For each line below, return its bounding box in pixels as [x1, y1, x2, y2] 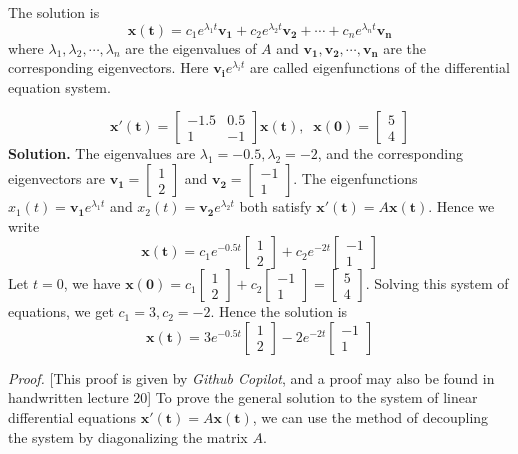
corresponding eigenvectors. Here [8, 57, 209, 78]
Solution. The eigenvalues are [8, 143, 196, 164]
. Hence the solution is [210, 301, 348, 322]
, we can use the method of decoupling [252, 407, 489, 428]
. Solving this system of [365, 273, 509, 294]
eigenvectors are [8, 168, 105, 189]
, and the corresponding [317, 143, 464, 164]
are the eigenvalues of [125, 37, 257, 58]
